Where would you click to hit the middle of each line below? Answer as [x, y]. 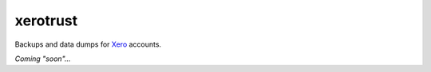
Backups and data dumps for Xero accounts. [88, 44]
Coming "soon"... [43, 59]
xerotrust [46, 21]
